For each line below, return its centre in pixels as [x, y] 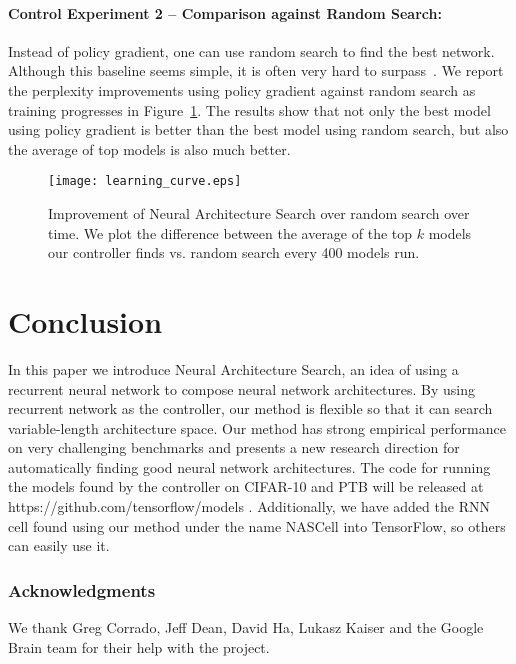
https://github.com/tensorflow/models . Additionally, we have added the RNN [249, 506]
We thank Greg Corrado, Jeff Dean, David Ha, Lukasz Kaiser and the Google [246, 627]
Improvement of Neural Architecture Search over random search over [259, 213]
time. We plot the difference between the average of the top [230, 232]
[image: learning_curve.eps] [145, 181]
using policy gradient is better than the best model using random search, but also [258, 129]
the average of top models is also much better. [149, 148]
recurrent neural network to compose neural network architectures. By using [242, 388]
